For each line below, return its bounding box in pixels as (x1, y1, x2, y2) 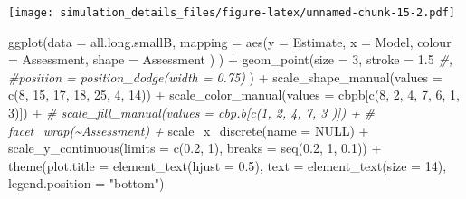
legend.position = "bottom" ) (8, 174, 165, 193)
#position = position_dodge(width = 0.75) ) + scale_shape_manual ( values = (8, 67, 442, 86)
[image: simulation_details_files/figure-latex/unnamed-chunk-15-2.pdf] (8, 6, 455, 19)
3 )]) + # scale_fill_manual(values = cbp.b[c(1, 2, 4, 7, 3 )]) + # (8, 103, 376, 122)
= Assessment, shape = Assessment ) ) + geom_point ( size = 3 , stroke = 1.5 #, (8, 50, 453, 69)
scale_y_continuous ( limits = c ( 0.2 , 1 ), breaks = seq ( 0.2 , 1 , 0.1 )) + (8, 138, 382, 157)
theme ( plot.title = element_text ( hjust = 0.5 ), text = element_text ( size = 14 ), (8, 156, 447, 175)
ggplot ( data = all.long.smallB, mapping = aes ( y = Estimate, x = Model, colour (8, 32, 452, 51)
